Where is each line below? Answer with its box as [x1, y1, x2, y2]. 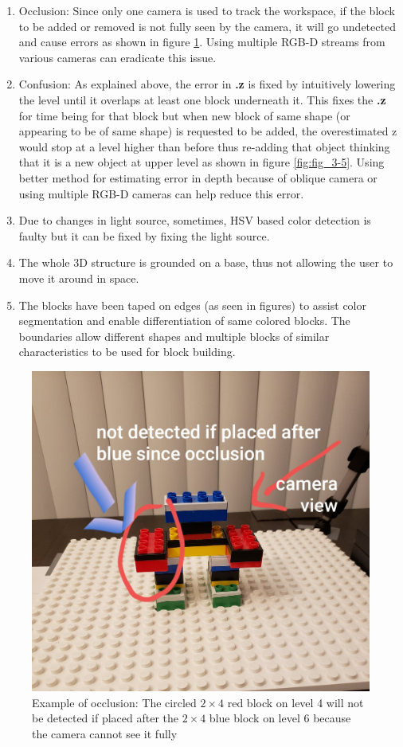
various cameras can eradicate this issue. [18, 49, 217, 65]
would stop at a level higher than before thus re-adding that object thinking [18, 138, 390, 154]
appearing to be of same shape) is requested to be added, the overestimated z [18, 123, 397, 139]
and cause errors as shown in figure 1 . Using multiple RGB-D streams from [18, 33, 385, 50]
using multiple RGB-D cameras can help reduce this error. [18, 185, 304, 201]
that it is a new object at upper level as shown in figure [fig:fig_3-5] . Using [18, 154, 385, 170]
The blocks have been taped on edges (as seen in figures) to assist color [18, 296, 366, 313]
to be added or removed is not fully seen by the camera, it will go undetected [18, 18, 396, 34]
